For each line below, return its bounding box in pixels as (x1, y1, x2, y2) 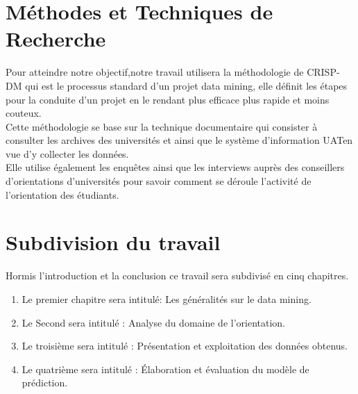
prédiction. (22, 375, 68, 390)
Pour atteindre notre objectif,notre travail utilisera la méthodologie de (6, 65, 304, 79)
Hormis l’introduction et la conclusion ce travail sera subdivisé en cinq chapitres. (6, 268, 349, 283)
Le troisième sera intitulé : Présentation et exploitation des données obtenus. (22, 338, 348, 353)
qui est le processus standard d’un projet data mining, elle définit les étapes (25, 78, 348, 92)
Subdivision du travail (6, 228, 221, 256)
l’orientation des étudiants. (6, 187, 119, 202)
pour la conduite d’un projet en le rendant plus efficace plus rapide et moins (6, 92, 330, 106)
